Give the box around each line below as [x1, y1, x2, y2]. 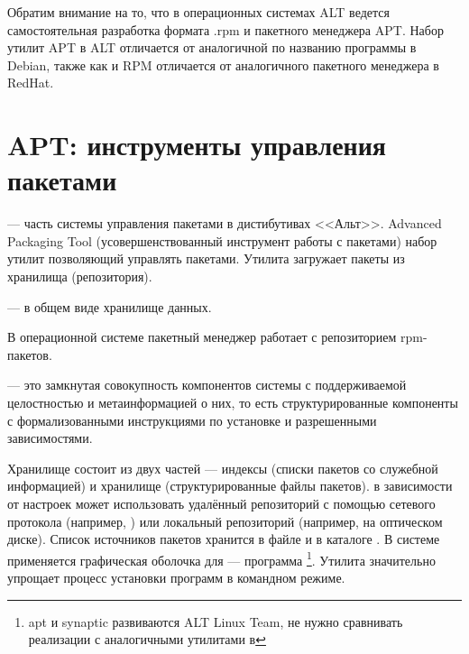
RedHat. [7, 73, 54, 92]
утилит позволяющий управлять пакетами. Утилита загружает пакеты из [7, 249, 405, 268]
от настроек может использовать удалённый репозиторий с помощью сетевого [7, 494, 436, 512]
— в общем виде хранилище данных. [7, 297, 212, 316]
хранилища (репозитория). [7, 267, 152, 286]
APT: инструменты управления [7, 126, 386, 163]
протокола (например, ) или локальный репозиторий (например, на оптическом [7, 511, 443, 530]
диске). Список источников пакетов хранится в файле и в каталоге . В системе [7, 530, 440, 548]
